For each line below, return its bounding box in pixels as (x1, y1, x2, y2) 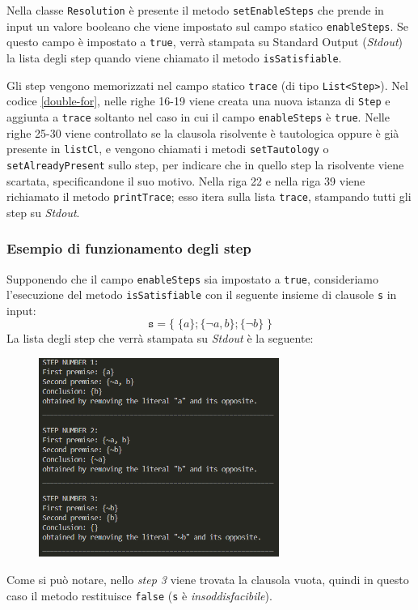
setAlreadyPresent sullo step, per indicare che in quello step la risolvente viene (6, 156, 404, 173)
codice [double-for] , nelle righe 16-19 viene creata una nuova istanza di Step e (6, 92, 391, 109)
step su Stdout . (6, 203, 80, 220)
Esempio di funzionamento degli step (6, 238, 251, 258)
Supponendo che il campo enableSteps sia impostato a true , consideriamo (6, 270, 379, 287)
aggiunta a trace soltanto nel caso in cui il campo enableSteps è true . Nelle (6, 108, 390, 125)
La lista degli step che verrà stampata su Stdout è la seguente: (6, 330, 314, 347)
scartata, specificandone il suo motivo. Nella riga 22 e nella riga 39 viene (6, 172, 365, 189)
